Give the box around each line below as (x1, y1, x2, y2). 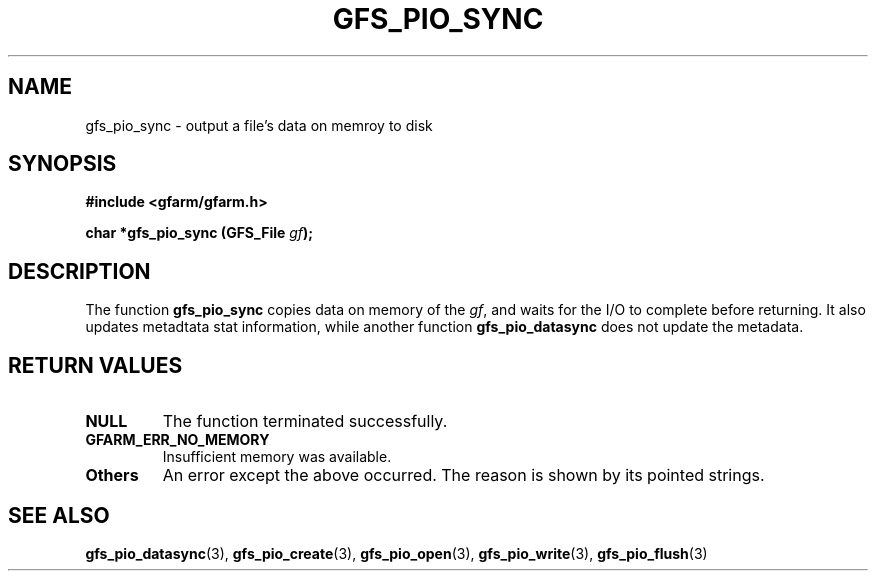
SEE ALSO (8, 502, 110, 528)
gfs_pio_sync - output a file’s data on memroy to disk (85, 116, 433, 134)
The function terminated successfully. (162, 411, 448, 432)
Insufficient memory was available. (162, 448, 392, 466)
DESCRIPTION (8, 258, 151, 284)
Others (85, 465, 139, 486)
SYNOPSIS (8, 151, 117, 177)
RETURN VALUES (8, 352, 183, 378)
